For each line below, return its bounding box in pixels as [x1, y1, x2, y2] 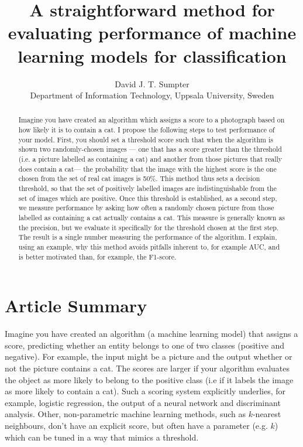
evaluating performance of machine [8, 21, 297, 45]
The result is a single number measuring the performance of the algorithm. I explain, [18, 232, 277, 242]
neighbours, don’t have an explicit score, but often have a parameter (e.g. [5, 419, 268, 432]
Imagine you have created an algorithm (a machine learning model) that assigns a [5, 327, 298, 340]
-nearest [252, 408, 281, 420]
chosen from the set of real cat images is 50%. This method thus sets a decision [18, 173, 260, 183]
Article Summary [5, 294, 147, 318]
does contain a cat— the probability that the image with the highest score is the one [18, 163, 277, 173]
